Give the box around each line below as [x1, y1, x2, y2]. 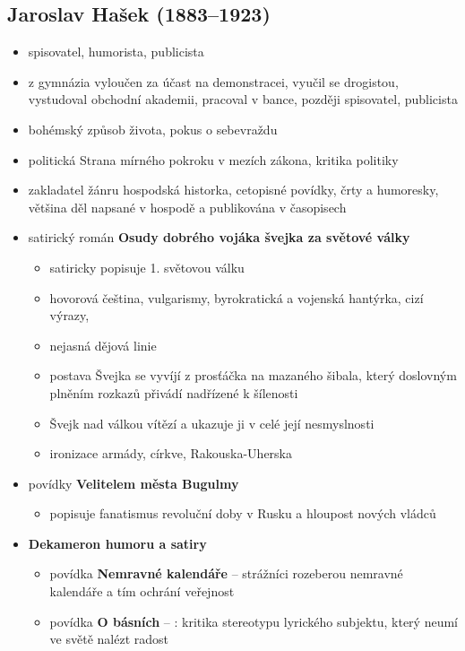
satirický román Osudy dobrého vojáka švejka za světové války [28, 228, 410, 247]
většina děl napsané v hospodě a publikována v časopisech [28, 197, 347, 216]
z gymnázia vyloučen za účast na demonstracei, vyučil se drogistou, [28, 72, 399, 91]
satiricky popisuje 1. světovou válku [49, 257, 245, 276]
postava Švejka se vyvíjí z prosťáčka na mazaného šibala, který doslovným [49, 366, 457, 385]
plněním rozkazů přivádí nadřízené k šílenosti [49, 383, 298, 402]
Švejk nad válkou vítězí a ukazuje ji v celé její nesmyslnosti [49, 413, 375, 432]
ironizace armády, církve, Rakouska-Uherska [49, 444, 292, 463]
